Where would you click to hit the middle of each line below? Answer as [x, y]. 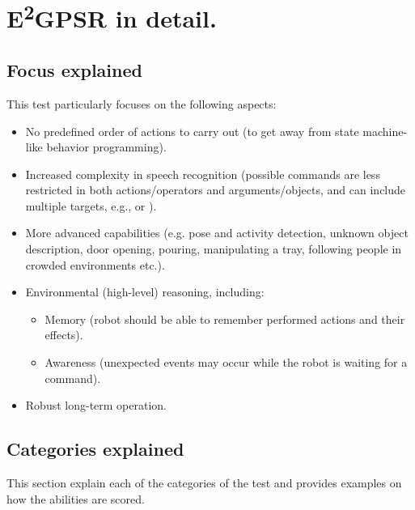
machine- [385, 131]
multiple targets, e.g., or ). [91, 205]
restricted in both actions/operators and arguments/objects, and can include [216, 190]
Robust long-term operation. [96, 405]
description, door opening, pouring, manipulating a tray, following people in [214, 249]
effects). [64, 335]
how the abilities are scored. [76, 498]
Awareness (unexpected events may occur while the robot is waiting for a [226, 362]
